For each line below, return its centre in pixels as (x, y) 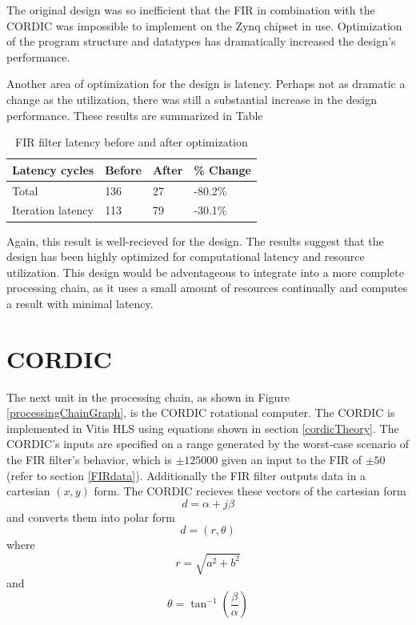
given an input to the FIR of (291, 459)
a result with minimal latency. (80, 303)
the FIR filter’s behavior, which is (89, 459)
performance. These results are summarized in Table (135, 115)
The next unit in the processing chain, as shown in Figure (148, 397)
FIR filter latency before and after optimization (132, 142)
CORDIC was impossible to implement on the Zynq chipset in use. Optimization (204, 25)
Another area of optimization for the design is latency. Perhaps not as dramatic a (206, 84)
